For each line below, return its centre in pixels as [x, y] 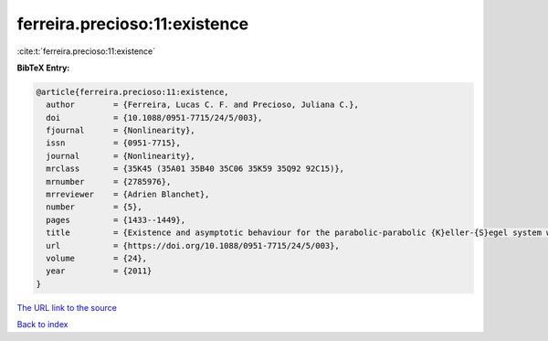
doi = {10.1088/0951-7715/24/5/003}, [154, 117]
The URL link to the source [67, 307]
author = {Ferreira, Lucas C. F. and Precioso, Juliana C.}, [203, 105]
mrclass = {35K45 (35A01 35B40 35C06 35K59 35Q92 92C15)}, [195, 169]
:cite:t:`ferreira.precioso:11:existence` [86, 51]
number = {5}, [95, 207]
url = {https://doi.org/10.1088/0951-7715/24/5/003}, [193, 245]
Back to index [42, 325]
